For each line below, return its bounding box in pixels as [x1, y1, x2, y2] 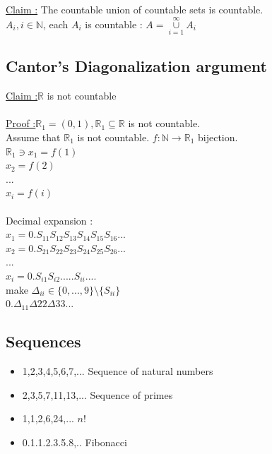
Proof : [6, 116, 36, 131]
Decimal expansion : [6, 213, 93, 227]
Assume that [6, 130, 61, 145]
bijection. [198, 130, 238, 145]
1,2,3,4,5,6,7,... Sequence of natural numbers [22, 363, 213, 378]
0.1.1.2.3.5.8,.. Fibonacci [22, 434, 127, 449]
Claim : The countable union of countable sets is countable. [6, 2, 264, 16]
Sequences [6, 330, 81, 352]
